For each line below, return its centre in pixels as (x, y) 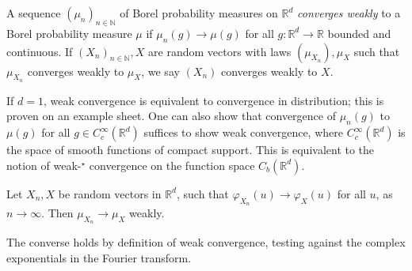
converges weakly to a (349, 13)
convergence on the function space (172, 165)
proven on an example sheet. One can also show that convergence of (171, 116)
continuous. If (40, 51)
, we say (160, 71)
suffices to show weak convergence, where (243, 132)
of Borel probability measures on (199, 13)
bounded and (359, 33)
